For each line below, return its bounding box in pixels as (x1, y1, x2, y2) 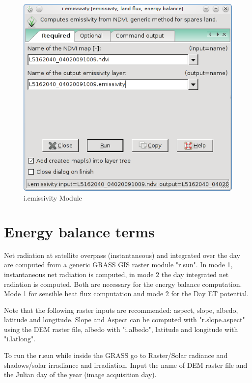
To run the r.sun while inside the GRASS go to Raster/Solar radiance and (4, 350, 228, 360)
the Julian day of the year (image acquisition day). (4, 369, 157, 380)
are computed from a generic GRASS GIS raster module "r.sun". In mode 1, (4, 259, 233, 270)
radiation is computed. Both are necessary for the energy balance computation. (4, 279, 242, 289)
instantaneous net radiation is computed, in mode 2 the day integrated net (4, 269, 229, 279)
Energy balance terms (4, 221, 155, 241)
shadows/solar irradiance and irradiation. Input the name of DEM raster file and (4, 359, 248, 370)
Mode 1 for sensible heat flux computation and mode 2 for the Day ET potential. (4, 288, 249, 299)
